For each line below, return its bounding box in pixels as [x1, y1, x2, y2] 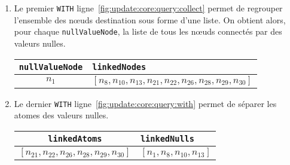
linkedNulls [140, 133, 194, 143]
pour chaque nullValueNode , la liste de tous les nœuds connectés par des [14, 25, 282, 38]
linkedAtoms [48, 133, 102, 143]
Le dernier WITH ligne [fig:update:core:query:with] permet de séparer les [14, 97, 277, 109]
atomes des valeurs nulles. [14, 109, 109, 121]
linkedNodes [92, 62, 146, 72]
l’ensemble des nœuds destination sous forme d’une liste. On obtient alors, [14, 13, 286, 26]
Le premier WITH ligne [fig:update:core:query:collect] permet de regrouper [14, 2, 283, 14]
